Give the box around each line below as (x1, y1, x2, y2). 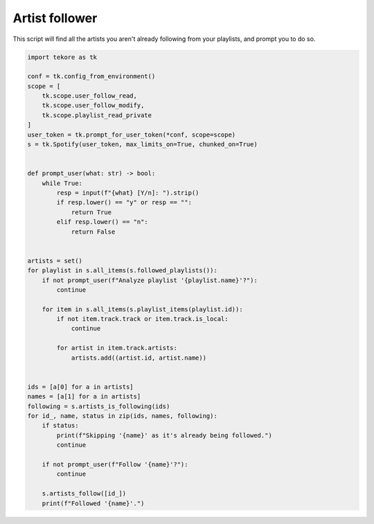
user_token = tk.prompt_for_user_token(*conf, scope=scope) (27, 130, 236, 139)
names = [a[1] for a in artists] (27, 392, 141, 401)
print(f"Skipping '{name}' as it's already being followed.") (56, 431, 273, 439)
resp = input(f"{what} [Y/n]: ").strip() (56, 189, 199, 197)
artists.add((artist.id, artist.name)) (71, 353, 207, 362)
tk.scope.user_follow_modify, (42, 101, 145, 110)
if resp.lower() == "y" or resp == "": (56, 198, 192, 207)
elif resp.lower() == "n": (56, 218, 148, 226)
